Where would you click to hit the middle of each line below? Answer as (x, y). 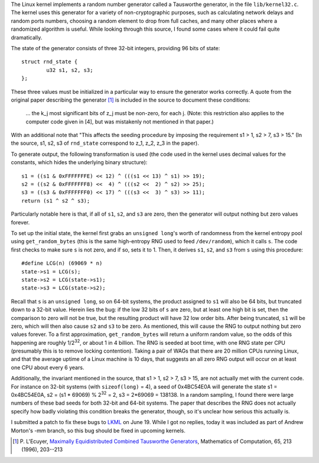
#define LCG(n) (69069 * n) (62, 263)
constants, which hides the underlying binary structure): (79, 162)
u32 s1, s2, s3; (70, 70)
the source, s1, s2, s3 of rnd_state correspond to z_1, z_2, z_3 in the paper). (105, 143)
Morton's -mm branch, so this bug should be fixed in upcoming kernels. (98, 431)
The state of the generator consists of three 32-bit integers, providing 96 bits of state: (115, 48)
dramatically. (27, 37)
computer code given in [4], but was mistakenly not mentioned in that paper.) (120, 122)
